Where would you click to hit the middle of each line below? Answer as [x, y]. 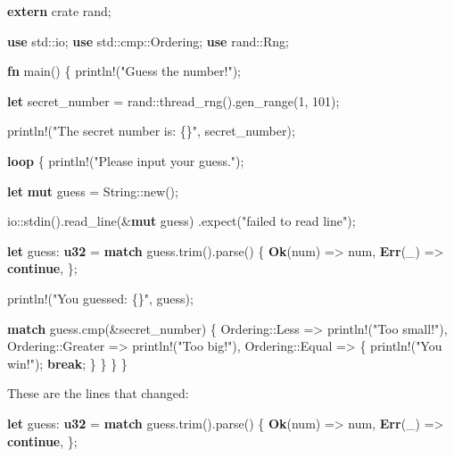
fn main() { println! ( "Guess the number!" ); [124, 71]
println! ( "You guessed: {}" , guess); [100, 298]
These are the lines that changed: [98, 393]
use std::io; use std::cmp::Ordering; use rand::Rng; [148, 41]
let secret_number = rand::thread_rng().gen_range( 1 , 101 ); [173, 100]
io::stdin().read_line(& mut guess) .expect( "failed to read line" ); [182, 221]
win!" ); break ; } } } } [67, 363]
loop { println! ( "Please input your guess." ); [126, 160]
